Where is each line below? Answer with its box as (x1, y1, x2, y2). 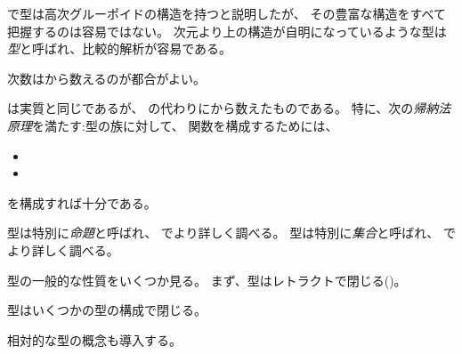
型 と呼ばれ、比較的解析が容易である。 (7, 39, 231, 58)
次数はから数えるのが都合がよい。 (7, 68, 206, 87)
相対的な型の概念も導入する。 (7, 330, 182, 349)
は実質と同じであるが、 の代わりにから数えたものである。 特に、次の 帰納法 (7, 99, 451, 117)
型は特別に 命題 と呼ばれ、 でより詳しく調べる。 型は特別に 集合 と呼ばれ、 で (7, 223, 456, 242)
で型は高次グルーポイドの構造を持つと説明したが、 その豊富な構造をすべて (7, 4, 446, 22)
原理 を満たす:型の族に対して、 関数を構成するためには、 (7, 116, 338, 134)
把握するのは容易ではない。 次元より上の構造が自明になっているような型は (7, 21, 447, 40)
